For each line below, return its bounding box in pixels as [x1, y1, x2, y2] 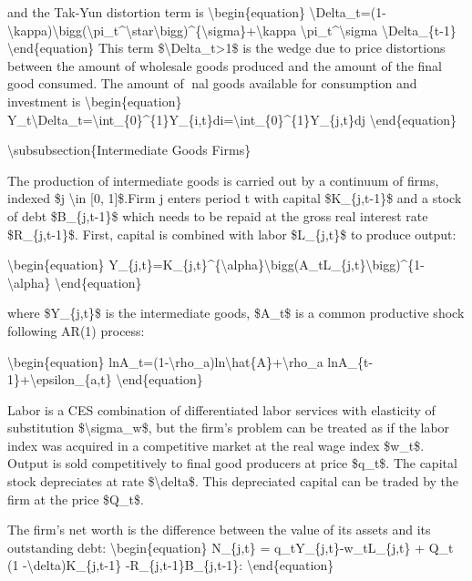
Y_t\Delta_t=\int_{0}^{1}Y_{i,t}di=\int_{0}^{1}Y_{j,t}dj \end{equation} [7, 109, 457, 128]
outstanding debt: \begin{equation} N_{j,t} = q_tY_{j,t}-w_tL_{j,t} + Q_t [7, 537, 454, 556]
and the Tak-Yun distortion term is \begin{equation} [7, 3, 305, 21]
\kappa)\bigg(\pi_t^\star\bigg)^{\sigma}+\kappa [7, 20, 297, 39]
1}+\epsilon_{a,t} [7, 370, 112, 389]
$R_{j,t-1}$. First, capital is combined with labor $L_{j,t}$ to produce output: [7, 224, 457, 243]
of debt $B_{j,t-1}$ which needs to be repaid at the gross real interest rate [7, 206, 428, 225]
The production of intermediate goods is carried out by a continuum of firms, [7, 170, 439, 189]
